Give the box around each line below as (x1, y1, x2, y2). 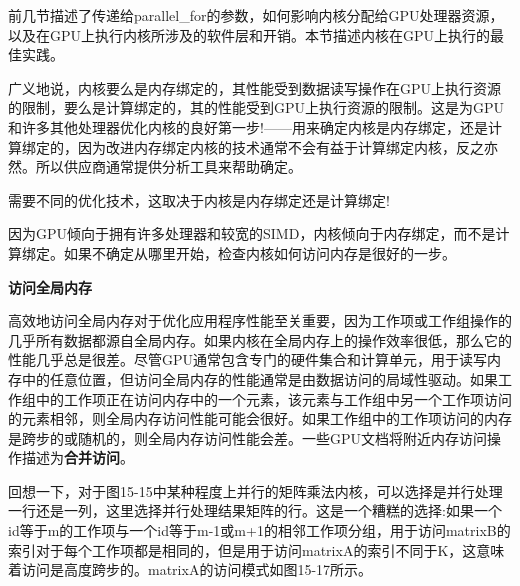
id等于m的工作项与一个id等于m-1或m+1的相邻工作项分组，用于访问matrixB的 (8, 520, 511, 541)
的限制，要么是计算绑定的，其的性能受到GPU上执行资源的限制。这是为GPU (8, 97, 505, 118)
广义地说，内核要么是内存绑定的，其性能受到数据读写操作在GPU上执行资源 (8, 77, 502, 98)
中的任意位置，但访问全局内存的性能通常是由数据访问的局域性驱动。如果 (21, 368, 498, 389)
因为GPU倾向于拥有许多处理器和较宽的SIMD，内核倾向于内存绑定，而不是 (8, 223, 496, 244)
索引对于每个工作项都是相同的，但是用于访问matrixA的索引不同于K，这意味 (8, 539, 505, 560)
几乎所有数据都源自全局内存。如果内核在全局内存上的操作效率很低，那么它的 (8, 329, 512, 350)
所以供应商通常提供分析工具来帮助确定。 (35, 156, 302, 177)
